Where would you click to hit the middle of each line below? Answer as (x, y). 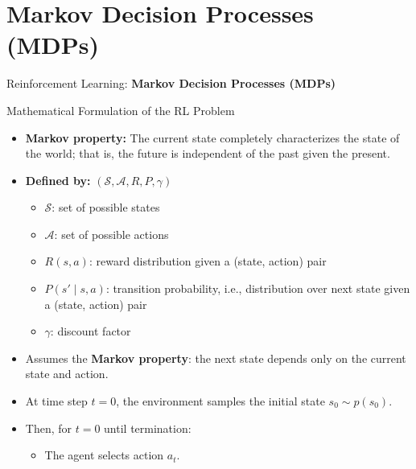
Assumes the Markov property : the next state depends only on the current (216, 358)
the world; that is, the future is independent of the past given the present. (208, 153)
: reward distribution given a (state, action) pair (208, 261)
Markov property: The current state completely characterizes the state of (212, 137)
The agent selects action (104, 455)
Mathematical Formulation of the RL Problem (121, 110)
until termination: (148, 428)
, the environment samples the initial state (220, 401)
